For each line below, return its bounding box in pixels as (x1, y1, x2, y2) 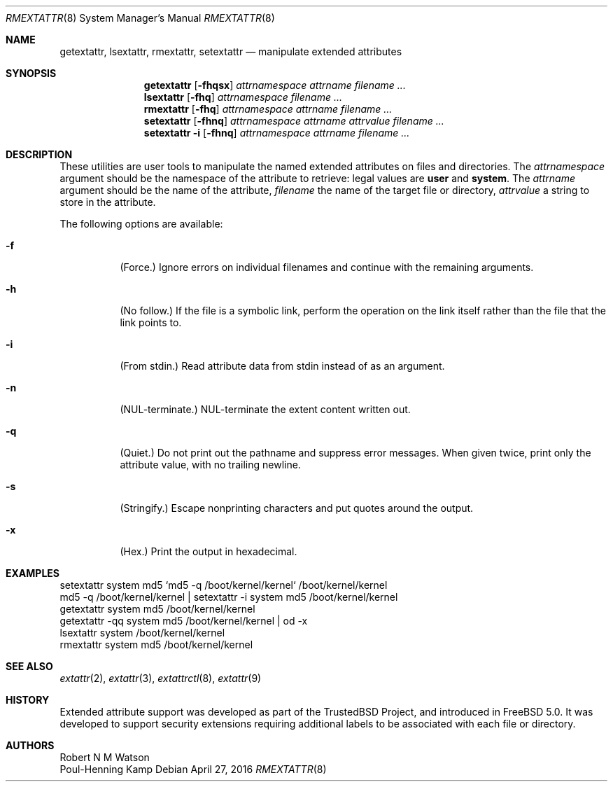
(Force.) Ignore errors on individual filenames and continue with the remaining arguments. (120, 261, 534, 273)
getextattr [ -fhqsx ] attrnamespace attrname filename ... (143, 79, 406, 91)
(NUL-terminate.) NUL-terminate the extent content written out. (120, 403, 411, 415)
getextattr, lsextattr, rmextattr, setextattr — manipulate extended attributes (59, 46, 402, 57)
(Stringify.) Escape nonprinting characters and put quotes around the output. (120, 502, 474, 514)
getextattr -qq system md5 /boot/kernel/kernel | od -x (59, 615, 308, 627)
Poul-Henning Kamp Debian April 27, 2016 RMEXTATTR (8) (59, 763, 327, 775)
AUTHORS (6, 739, 55, 751)
